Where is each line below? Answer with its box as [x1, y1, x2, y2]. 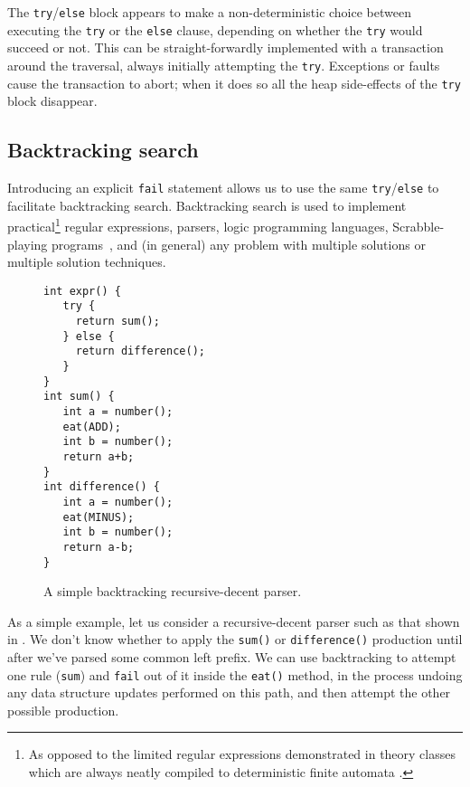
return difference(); [75, 345, 205, 358]
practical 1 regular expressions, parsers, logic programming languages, [7, 214, 389, 235]
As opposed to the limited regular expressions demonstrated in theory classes [28, 744, 456, 763]
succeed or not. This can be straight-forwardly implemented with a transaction [7, 38, 444, 57]
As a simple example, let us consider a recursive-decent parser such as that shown [7, 612, 460, 631]
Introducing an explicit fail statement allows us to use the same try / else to [7, 178, 439, 197]
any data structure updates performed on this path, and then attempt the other [7, 683, 451, 702]
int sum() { [43, 390, 115, 403]
